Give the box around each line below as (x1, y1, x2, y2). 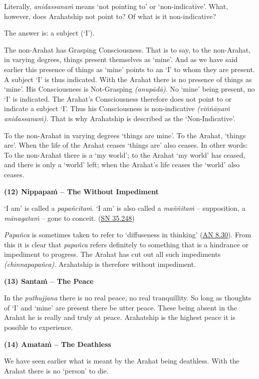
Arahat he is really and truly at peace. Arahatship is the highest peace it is (4, 312, 235, 322)
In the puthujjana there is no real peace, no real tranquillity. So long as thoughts (4, 292, 251, 303)
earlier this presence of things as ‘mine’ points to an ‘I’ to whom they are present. (4, 64, 255, 74)
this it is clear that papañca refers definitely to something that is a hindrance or (4, 239, 248, 249)
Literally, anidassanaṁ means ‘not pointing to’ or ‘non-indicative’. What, (4, 1, 228, 11)
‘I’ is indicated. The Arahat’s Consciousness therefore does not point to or (4, 93, 232, 104)
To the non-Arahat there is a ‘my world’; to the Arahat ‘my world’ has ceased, (4, 149, 245, 160)
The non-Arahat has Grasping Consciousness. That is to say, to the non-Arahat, (4, 44, 250, 55)
